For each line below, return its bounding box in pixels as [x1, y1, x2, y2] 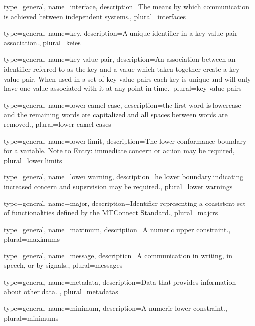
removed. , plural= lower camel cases [4, 119, 111, 129]
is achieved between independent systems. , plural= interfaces [4, 11, 186, 21]
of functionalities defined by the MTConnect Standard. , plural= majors [4, 207, 218, 218]
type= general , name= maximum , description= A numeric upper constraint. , [4, 224, 231, 234]
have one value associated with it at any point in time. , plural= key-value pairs [4, 83, 242, 93]
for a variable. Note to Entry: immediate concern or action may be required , [4, 145, 235, 156]
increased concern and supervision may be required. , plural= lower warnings [4, 181, 233, 191]
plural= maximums [4, 234, 60, 244]
